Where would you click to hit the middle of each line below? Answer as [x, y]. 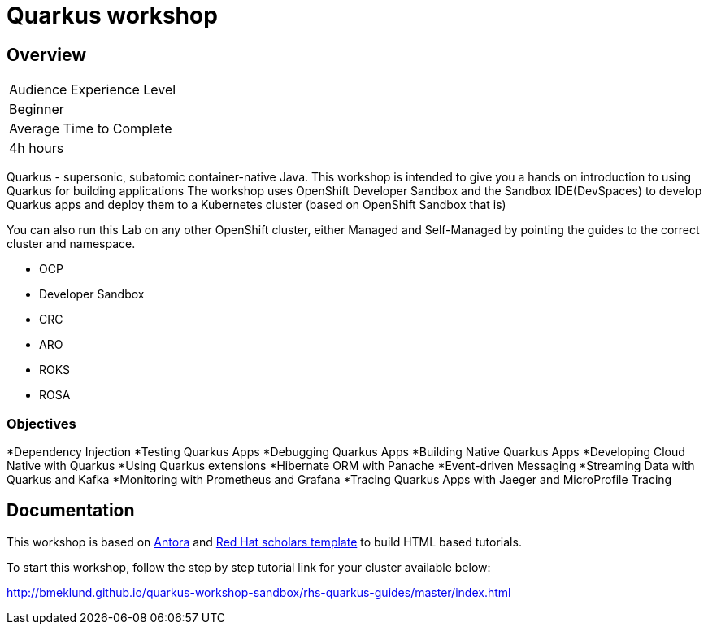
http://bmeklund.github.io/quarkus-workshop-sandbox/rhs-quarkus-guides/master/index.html [259, 592]
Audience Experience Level [93, 90]
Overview [47, 54]
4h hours [37, 148]
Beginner [37, 109]
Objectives [41, 423]
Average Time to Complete [91, 129]
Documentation [71, 511]
